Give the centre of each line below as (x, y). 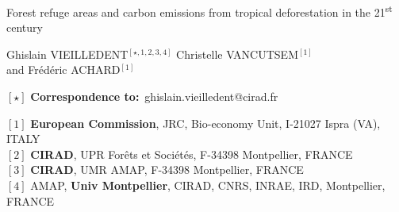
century (25, 27)
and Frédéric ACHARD (63, 69)
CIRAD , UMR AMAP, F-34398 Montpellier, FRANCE (167, 170)
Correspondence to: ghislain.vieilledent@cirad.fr (154, 96)
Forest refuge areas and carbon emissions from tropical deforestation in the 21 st (199, 11)
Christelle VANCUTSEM (237, 54)
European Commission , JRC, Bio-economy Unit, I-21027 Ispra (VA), (205, 123)
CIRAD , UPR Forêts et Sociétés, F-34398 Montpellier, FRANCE (192, 154)
